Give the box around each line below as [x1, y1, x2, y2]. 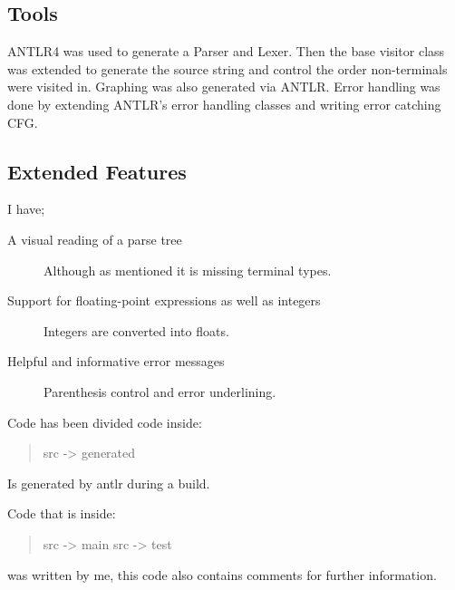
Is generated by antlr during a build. [7, 473, 210, 492]
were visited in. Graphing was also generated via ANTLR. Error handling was [7, 77, 440, 96]
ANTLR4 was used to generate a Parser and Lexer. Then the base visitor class [7, 42, 445, 61]
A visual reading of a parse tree [7, 229, 182, 248]
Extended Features [7, 157, 187, 185]
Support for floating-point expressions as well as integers [7, 291, 321, 310]
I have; [7, 199, 45, 218]
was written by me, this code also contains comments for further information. [7, 565, 437, 584]
